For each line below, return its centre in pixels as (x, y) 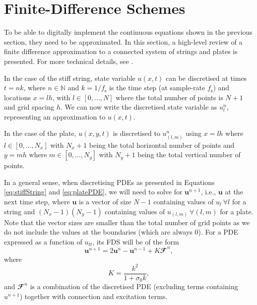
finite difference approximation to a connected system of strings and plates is (121, 51)
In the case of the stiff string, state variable (70, 78)
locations (18, 97)
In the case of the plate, (40, 133)
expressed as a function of (43, 241)
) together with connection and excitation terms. (94, 296)
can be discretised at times (206, 78)
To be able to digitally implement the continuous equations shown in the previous (128, 32)
